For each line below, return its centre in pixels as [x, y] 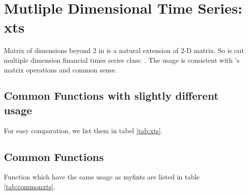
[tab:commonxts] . [30, 186]
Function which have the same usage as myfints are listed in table [102, 177]
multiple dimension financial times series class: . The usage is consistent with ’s [122, 60]
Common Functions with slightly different [111, 96]
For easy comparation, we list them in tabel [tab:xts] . [83, 130]
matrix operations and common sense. [61, 69]
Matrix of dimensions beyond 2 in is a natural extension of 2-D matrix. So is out [124, 50]
